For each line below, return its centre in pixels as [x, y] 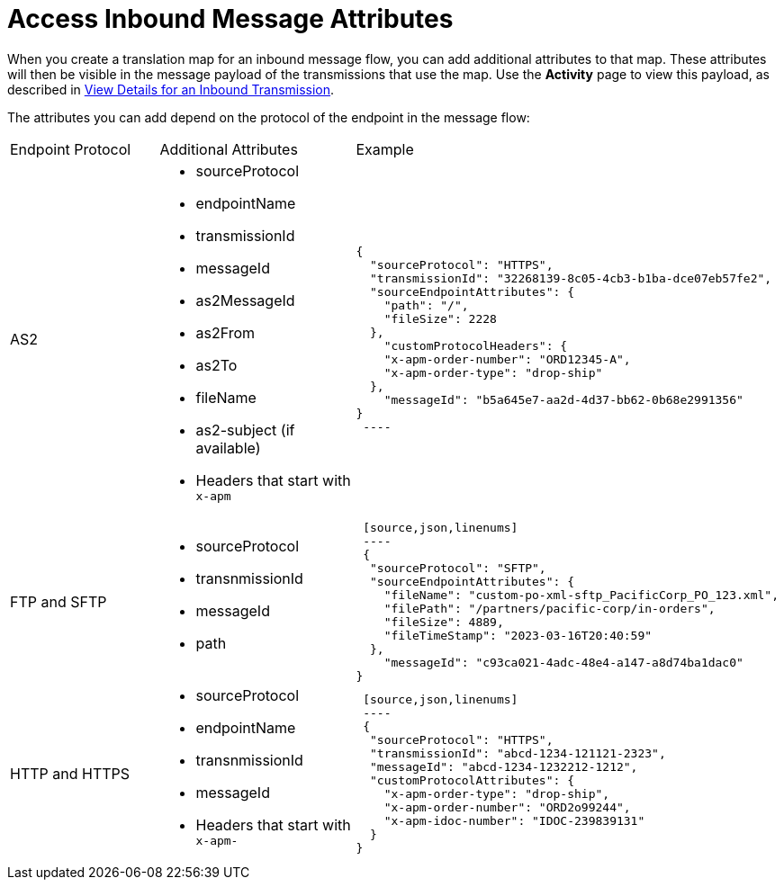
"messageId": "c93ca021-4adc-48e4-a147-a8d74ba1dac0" [563, 662]
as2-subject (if [245, 430]
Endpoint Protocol [71, 149]
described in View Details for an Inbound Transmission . [171, 89]
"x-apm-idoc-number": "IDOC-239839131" [514, 821]
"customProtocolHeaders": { [476, 346]
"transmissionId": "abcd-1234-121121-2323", [518, 754]
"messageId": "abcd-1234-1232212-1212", [504, 767]
